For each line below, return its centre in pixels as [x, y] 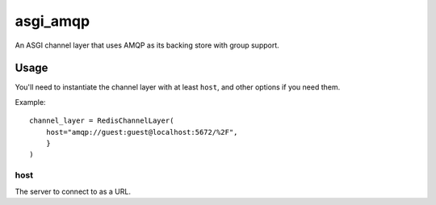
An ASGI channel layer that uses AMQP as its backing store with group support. [147, 45]
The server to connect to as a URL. [73, 191]
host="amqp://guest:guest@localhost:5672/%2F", [142, 132]
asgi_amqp [52, 21]
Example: [30, 102]
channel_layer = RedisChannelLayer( [102, 121]
